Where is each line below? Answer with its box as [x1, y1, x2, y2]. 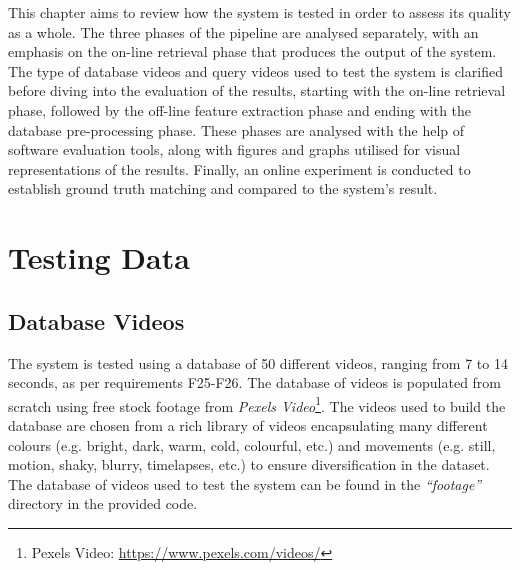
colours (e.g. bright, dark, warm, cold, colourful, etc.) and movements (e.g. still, [8, 434, 496, 455]
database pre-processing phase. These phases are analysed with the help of [8, 119, 465, 140]
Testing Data [8, 237, 190, 278]
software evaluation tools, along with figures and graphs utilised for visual [8, 139, 461, 160]
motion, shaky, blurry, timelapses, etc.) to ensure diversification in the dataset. [8, 454, 490, 475]
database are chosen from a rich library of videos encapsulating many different [8, 414, 488, 435]
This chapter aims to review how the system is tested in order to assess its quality [8, 2, 511, 22]
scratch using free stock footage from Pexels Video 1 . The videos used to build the [8, 392, 506, 416]
